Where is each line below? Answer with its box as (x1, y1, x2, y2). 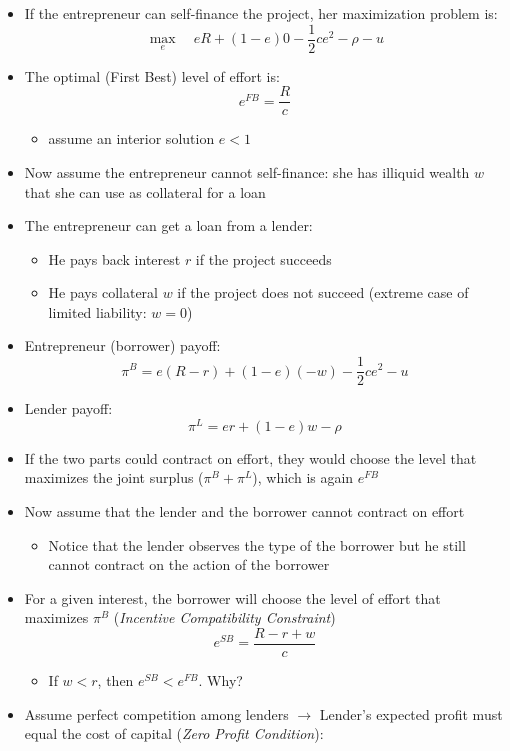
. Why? (198, 670, 243, 691)
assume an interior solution (48, 128, 215, 149)
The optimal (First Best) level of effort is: (24, 65, 280, 86)
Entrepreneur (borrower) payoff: (24, 335, 221, 356)
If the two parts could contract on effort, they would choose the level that (24, 447, 477, 468)
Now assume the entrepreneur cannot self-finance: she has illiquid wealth (24, 161, 470, 182)
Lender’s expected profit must (319, 703, 503, 724)
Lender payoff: (24, 398, 113, 419)
